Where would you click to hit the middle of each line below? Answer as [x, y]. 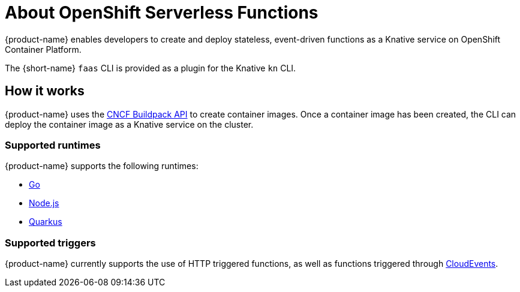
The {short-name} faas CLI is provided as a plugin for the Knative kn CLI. [151, 68]
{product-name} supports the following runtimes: [102, 166]
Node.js [44, 203]
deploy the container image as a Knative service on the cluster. [129, 124]
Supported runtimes [53, 145]
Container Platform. [43, 49]
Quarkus [46, 222]
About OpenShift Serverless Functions [162, 13]
